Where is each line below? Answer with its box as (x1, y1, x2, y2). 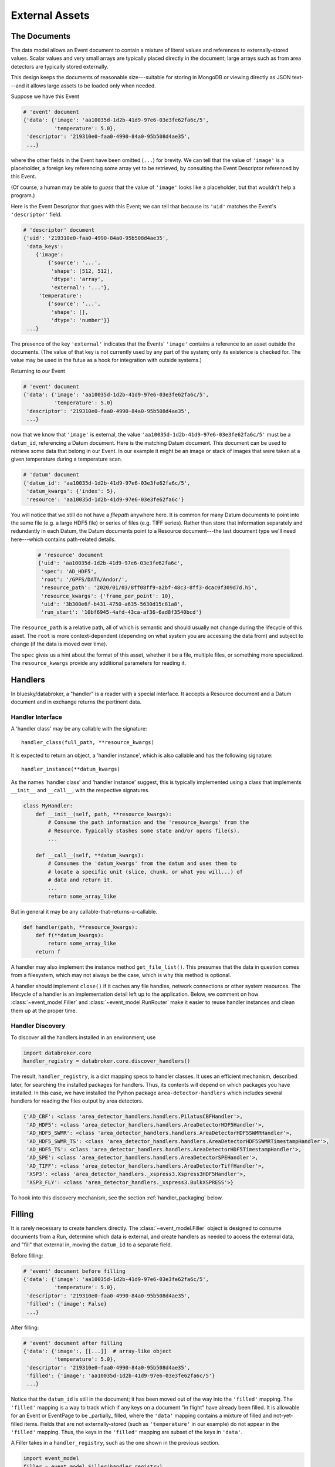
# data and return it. (48, 876, 114, 883)
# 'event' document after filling (23, 1340, 123, 1346)
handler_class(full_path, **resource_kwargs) (21, 739, 155, 745)
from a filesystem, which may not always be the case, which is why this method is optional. (11, 972, 231, 979)
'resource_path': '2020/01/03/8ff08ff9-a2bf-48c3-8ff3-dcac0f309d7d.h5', (41, 584, 258, 591)
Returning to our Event (11, 367, 66, 374)
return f (35, 948, 61, 955)
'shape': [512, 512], (50, 268, 114, 274)
